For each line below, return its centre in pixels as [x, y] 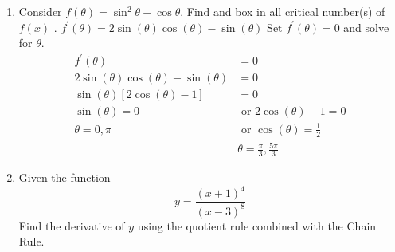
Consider [40, 11]
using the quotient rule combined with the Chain [257, 225]
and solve [366, 27]
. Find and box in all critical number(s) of [283, 11]
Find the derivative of [72, 225]
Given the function [65, 177]
